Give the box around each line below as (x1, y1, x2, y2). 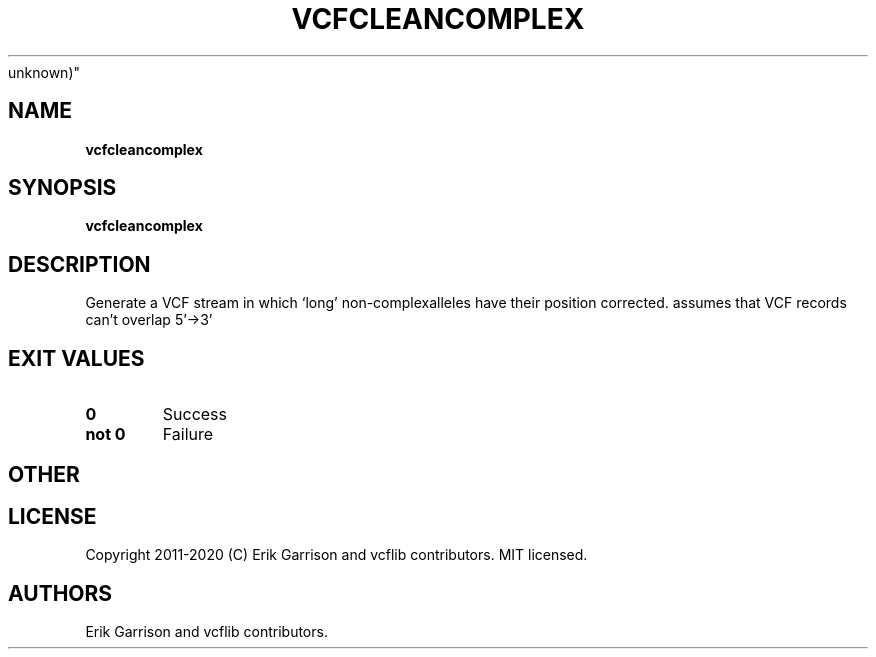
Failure (162, 424, 214, 445)
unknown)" (8, 63, 81, 81)
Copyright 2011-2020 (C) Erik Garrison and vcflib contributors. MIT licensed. (85, 546, 588, 564)
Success (162, 404, 228, 425)
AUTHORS (8, 580, 113, 606)
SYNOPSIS (8, 175, 117, 201)
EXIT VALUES (8, 345, 145, 371)
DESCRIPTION (8, 251, 151, 277)
